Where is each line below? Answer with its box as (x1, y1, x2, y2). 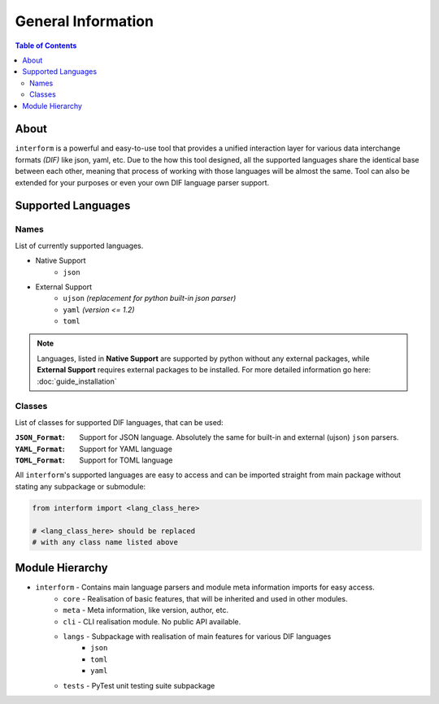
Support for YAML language (79, 444, 172, 454)
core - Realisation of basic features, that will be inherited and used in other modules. (63, 593, 348, 603)
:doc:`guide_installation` (37, 376, 117, 386)
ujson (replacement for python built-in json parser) (63, 293, 237, 303)
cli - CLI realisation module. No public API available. (63, 616, 241, 626)
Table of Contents (15, 41, 77, 50)
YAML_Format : (15, 444, 65, 454)
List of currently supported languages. (15, 241, 144, 250)
